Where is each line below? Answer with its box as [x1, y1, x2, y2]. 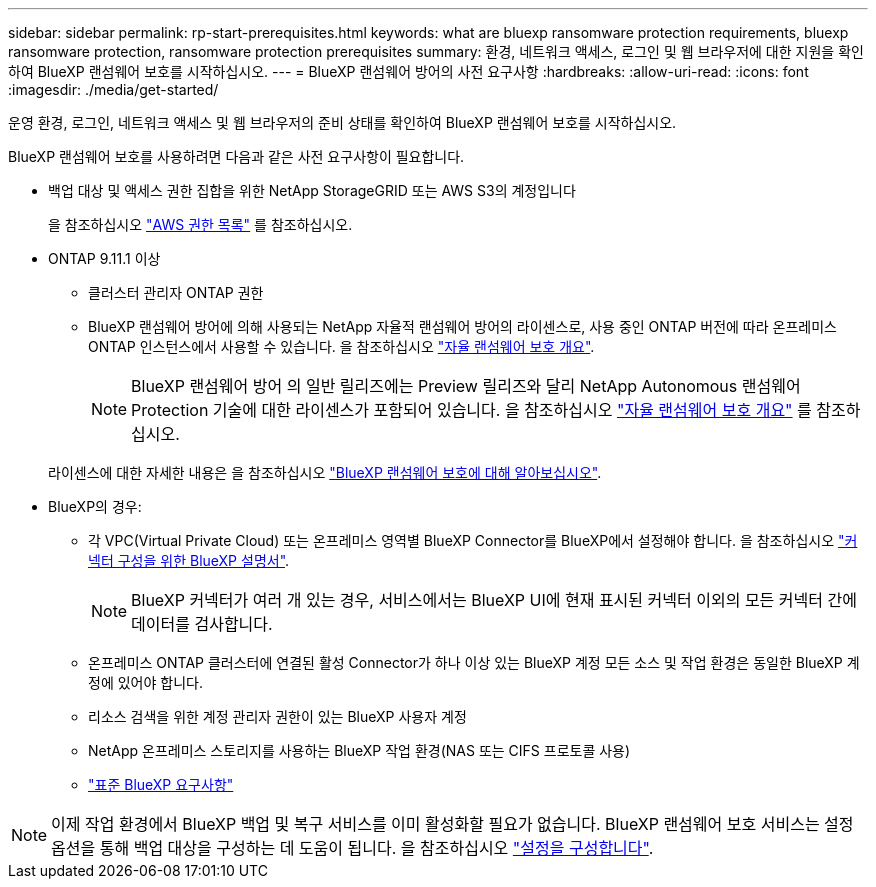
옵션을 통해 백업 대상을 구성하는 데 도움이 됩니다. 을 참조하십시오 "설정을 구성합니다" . [51, 838, 654, 858]
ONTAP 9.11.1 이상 [48, 250, 161, 267]
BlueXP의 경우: [48, 498, 142, 515]
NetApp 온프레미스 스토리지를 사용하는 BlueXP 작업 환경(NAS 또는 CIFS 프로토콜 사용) [88, 742, 631, 759]
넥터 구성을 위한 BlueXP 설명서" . [88, 552, 290, 569]
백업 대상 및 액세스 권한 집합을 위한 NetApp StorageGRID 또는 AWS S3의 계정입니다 [48, 182, 576, 199]
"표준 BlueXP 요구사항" [88, 776, 234, 793]
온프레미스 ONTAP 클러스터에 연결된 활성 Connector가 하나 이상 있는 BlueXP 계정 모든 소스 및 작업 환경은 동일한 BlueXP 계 [88, 654, 860, 671]
